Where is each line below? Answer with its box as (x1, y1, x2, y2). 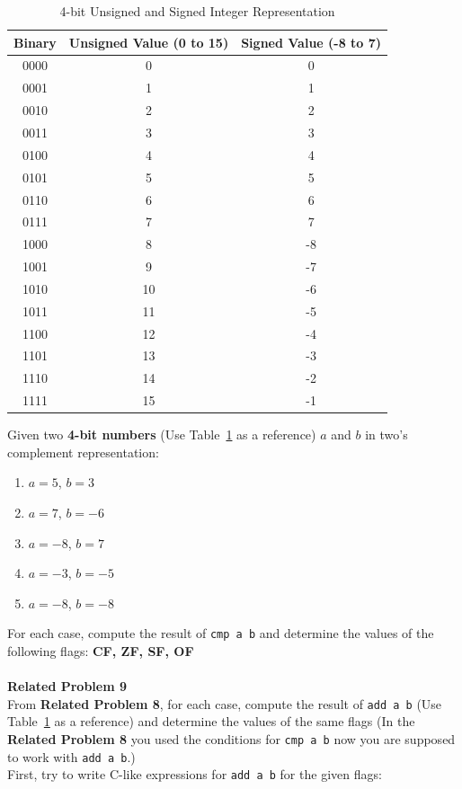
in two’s (365, 425, 408, 444)
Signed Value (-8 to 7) (241, 32, 382, 51)
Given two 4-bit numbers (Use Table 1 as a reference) (7, 425, 316, 444)
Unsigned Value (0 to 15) (68, 32, 229, 51)
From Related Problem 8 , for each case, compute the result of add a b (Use (7, 694, 442, 713)
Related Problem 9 (7, 677, 127, 696)
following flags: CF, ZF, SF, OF (7, 642, 194, 660)
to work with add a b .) (7, 747, 136, 766)
